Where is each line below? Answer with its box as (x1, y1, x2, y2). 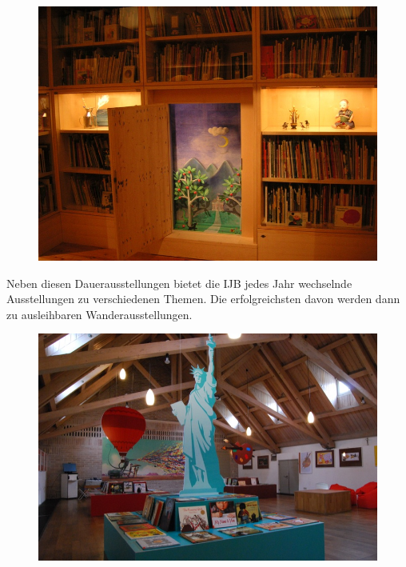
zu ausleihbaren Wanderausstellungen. (6, 305, 193, 322)
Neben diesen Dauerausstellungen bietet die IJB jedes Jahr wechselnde (6, 274, 352, 291)
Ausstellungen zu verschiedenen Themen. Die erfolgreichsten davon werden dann (6, 290, 400, 307)
